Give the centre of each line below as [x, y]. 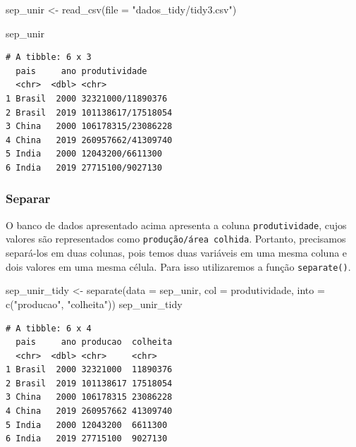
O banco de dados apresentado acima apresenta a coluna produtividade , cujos [176, 225]
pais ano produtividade [81, 71]
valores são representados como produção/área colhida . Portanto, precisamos [176, 239]
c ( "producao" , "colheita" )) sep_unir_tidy [94, 304]
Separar [28, 198]
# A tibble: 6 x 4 [49, 328]
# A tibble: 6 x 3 [49, 57]
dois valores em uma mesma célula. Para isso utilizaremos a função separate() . [178, 266]
